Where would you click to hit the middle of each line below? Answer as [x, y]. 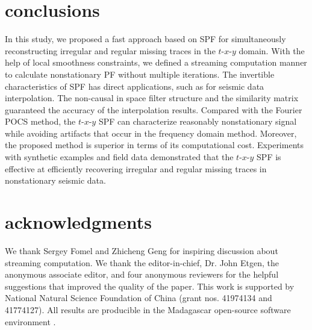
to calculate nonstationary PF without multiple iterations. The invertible [140, 74]
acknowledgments [78, 222]
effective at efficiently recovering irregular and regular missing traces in [136, 168]
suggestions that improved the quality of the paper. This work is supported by [150, 286]
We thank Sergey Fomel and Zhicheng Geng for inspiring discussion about [142, 250]
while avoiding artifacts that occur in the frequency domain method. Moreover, [151, 133]
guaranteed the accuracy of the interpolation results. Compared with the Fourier [154, 109]
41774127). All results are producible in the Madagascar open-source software [148, 309]
